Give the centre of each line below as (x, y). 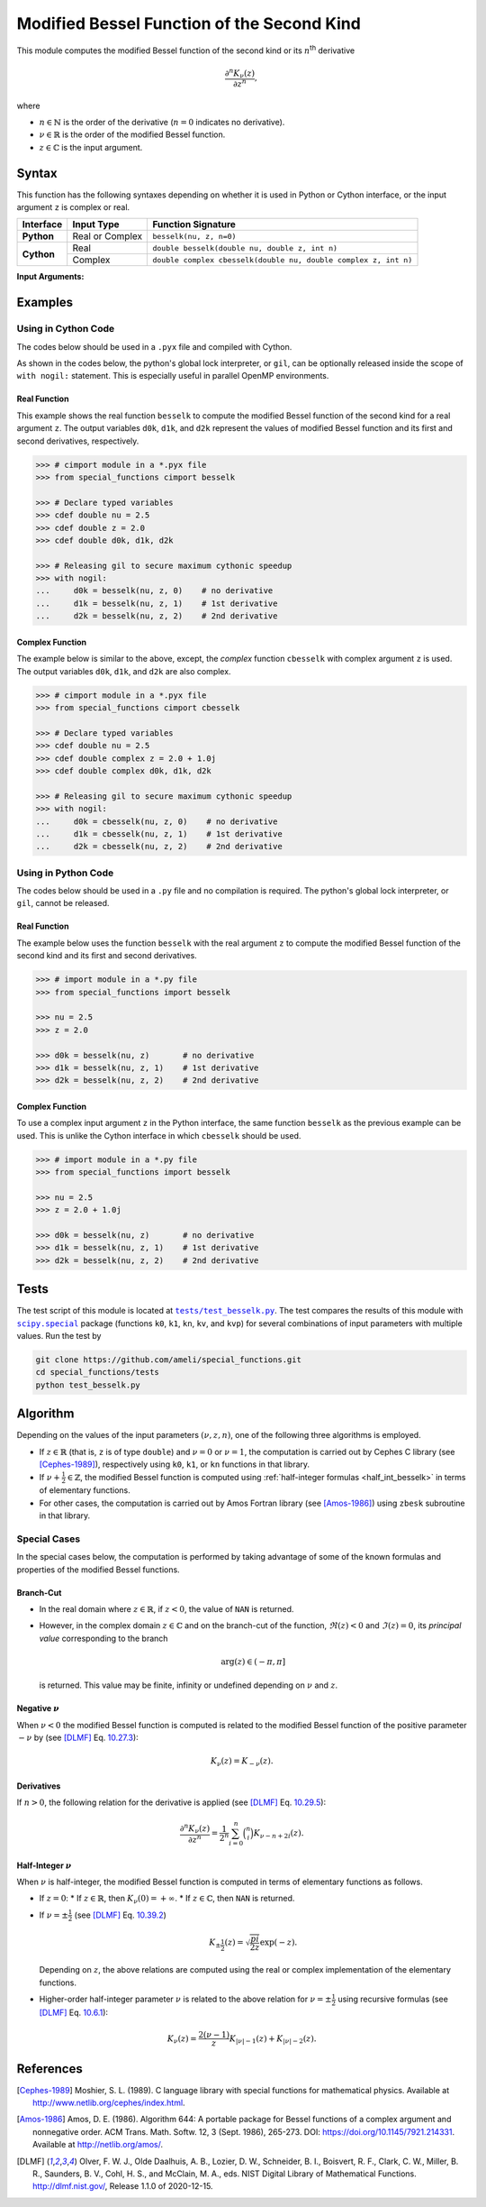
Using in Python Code (65, 873)
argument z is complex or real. (73, 207)
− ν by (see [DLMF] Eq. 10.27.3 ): (78, 1738)
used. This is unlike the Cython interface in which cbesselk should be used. (159, 1135)
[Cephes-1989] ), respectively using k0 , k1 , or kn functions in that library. (175, 1464)
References (49, 2069)
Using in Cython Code (66, 329)
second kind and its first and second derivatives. (107, 956)
